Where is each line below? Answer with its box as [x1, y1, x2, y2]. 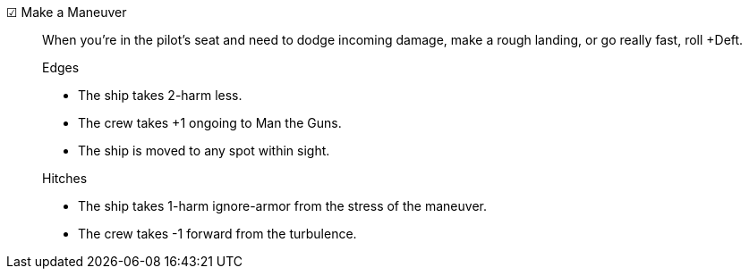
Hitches [42, 171, 88, 186]
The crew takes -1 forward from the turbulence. [78, 226, 357, 241]
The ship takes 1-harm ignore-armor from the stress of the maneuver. [78, 198, 487, 213]
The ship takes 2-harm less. [78, 88, 243, 103]
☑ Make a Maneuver [6, 4, 127, 20]
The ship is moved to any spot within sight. [78, 143, 330, 158]
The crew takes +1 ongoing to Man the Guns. [78, 115, 342, 130]
